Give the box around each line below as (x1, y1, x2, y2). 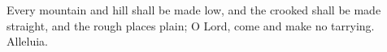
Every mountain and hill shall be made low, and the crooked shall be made (7, 2, 381, 18)
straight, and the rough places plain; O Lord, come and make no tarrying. (7, 17, 375, 34)
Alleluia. (7, 33, 48, 50)
